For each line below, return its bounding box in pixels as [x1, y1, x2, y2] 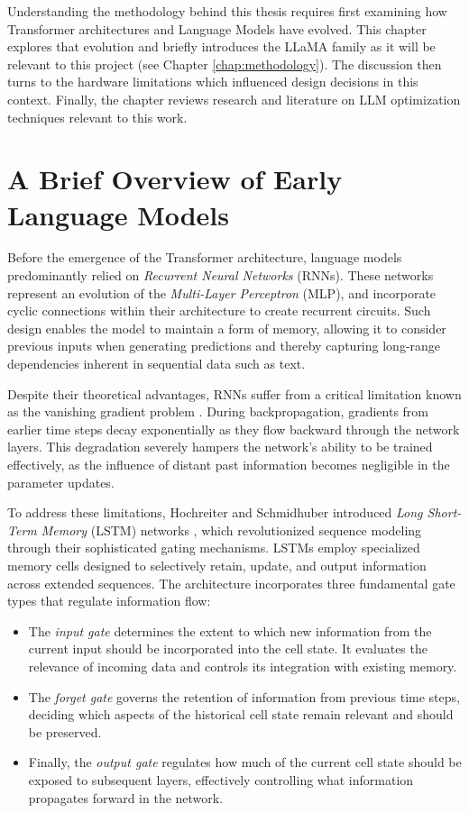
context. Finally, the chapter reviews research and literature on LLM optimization [7, 89, 461, 108]
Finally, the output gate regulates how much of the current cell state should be [28, 753, 462, 772]
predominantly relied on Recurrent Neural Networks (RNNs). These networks [7, 266, 434, 285]
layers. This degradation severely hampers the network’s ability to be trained [7, 437, 433, 456]
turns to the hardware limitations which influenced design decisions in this [7, 72, 418, 91]
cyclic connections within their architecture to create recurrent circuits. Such [7, 301, 431, 320]
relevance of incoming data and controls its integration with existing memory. [28, 656, 457, 675]
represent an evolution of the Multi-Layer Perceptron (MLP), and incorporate [7, 283, 437, 302]
